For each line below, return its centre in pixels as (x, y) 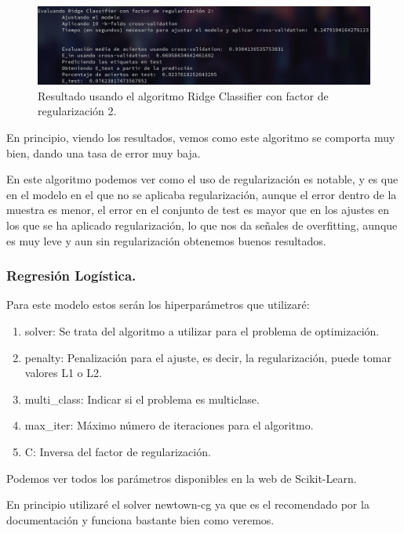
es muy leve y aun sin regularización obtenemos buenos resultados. (166, 240)
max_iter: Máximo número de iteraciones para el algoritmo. (169, 425)
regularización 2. (77, 111)
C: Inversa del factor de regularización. (118, 451)
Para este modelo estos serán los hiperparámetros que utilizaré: (158, 305)
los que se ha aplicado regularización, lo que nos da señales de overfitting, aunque (202, 225)
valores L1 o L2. (63, 373)
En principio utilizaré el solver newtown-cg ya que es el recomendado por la (188, 504)
